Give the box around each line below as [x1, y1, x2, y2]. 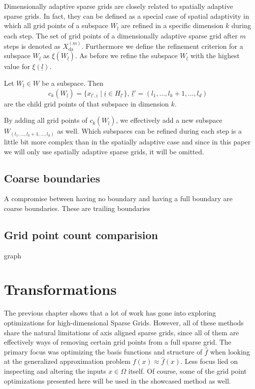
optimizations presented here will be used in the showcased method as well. [4, 375, 231, 386]
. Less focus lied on [180, 356, 238, 366]
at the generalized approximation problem [4, 356, 130, 366]
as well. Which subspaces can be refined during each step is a [57, 126, 242, 136]
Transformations [4, 279, 117, 299]
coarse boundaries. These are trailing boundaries [4, 203, 150, 213]
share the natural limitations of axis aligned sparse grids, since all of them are [4, 327, 239, 337]
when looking [210, 346, 250, 356]
